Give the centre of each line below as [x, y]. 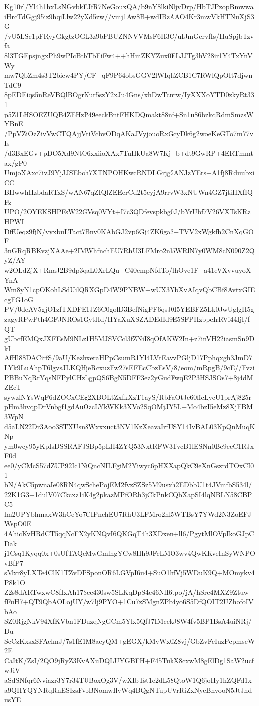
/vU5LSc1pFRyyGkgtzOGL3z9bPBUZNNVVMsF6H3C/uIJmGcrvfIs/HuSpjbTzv [129, 36]
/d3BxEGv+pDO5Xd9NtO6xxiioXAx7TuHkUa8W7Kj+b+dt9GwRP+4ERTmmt [129, 153]
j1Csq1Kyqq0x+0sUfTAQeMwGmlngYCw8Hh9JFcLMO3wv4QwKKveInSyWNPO [130, 553]
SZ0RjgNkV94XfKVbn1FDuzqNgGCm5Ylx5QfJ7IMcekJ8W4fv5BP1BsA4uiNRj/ [128, 621]
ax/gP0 [16, 163]
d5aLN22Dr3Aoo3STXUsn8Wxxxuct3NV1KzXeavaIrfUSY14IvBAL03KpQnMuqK [130, 426]
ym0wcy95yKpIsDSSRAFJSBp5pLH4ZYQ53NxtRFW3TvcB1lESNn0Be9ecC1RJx [129, 445]
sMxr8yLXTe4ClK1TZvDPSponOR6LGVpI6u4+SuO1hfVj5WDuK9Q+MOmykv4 [129, 572]
